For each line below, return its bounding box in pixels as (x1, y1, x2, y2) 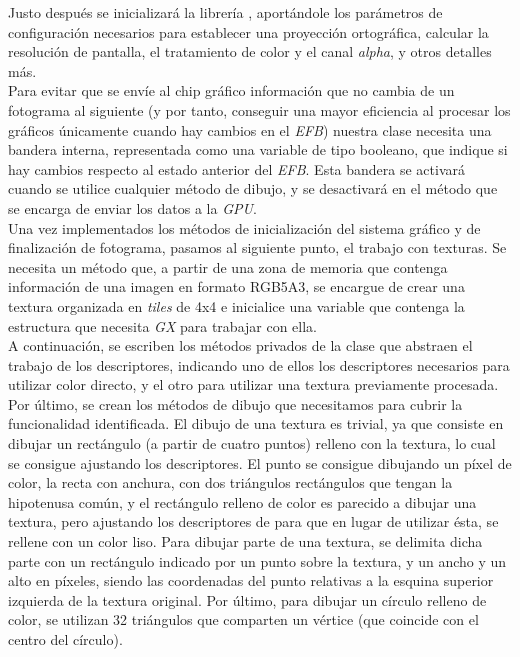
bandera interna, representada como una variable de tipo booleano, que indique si (8, 139, 508, 160)
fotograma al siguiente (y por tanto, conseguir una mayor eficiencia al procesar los (8, 99, 511, 120)
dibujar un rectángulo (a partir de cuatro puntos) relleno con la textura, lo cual (8, 433, 496, 454)
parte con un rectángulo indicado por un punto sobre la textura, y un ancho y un (8, 550, 507, 571)
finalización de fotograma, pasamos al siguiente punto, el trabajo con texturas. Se (8, 237, 507, 258)
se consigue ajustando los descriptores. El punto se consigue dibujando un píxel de (8, 452, 512, 473)
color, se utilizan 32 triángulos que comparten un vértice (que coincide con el (8, 609, 479, 630)
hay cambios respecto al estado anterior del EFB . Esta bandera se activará (8, 158, 466, 179)
